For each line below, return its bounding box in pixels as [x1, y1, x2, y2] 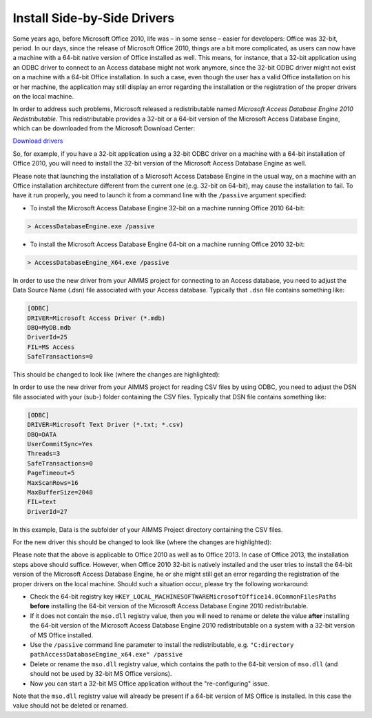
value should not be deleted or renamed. [12, 701, 128, 710]
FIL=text [27, 498, 57, 506]
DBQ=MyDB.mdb [27, 323, 72, 331]
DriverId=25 [27, 333, 68, 341]
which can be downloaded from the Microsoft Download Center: [12, 124, 196, 132]
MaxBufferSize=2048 [27, 488, 93, 496]
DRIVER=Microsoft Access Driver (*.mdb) [27, 314, 165, 322]
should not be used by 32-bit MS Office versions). [30, 670, 172, 678]
